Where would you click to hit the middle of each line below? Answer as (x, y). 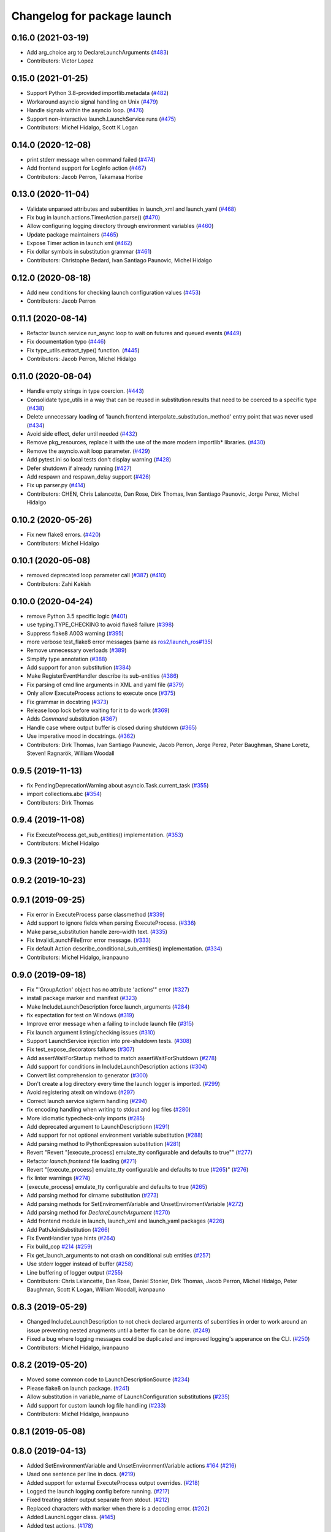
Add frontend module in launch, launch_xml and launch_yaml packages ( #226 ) (126, 1221)
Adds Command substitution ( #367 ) (72, 719)
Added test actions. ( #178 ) (60, 1525)
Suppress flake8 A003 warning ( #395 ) (75, 633)
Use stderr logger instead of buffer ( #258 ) (80, 1264)
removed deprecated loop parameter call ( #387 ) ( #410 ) (97, 575)
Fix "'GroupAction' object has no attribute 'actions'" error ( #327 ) (108, 989)
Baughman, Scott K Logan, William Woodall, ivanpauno (96, 1289)
